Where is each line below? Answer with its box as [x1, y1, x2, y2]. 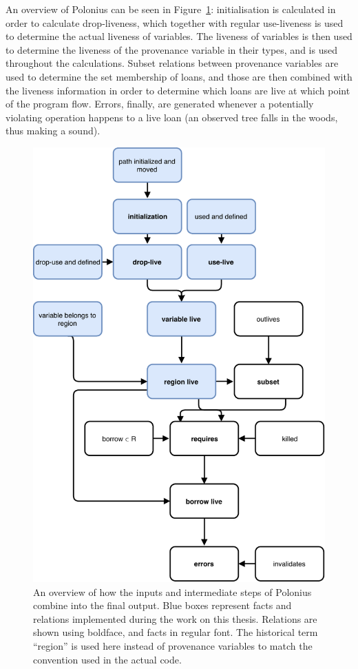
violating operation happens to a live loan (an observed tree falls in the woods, [6, 110, 338, 124]
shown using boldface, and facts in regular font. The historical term [33, 625, 318, 639]
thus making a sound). [6, 123, 101, 138]
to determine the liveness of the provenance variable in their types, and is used [6, 42, 337, 56]
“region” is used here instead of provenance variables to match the [33, 638, 313, 652]
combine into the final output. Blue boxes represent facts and [33, 598, 292, 613]
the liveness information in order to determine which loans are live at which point [6, 83, 350, 97]
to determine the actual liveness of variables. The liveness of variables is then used [6, 29, 352, 43]
